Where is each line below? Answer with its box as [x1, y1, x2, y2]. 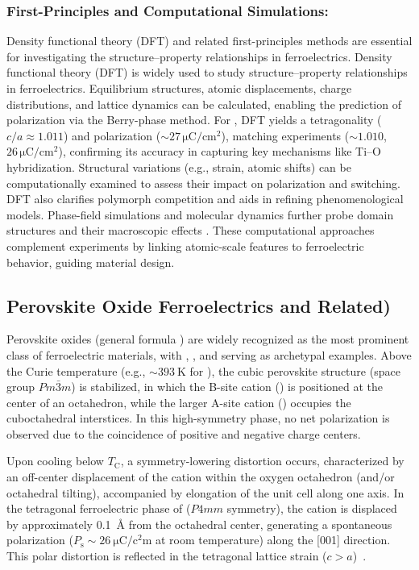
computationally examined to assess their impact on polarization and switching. [6, 174, 400, 191]
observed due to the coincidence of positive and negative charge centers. [6, 425, 361, 442]
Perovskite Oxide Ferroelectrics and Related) [6, 293, 391, 318]
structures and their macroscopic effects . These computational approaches [6, 222, 375, 239]
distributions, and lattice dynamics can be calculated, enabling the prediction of [6, 95, 401, 112]
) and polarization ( [63, 127, 161, 144]
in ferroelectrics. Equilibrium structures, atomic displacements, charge [6, 80, 352, 96]
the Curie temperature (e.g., [6, 362, 146, 379]
